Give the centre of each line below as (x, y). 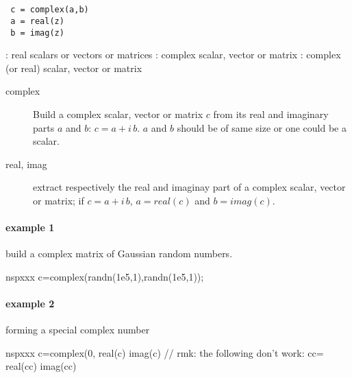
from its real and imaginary (271, 114)
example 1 (30, 227)
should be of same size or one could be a (262, 127)
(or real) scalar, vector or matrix (74, 68)
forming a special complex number (78, 330)
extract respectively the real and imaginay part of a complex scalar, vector (189, 187)
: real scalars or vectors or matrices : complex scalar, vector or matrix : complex (173, 55)
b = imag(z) (37, 33)
